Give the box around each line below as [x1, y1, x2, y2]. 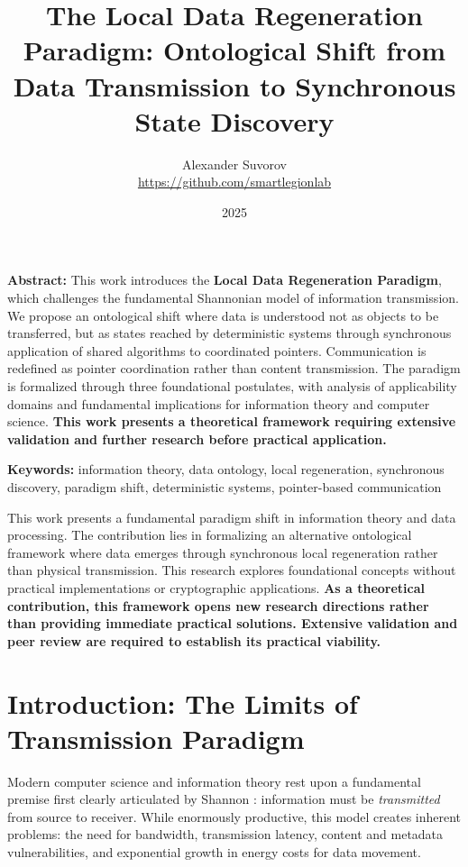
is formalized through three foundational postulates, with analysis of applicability [7, 377, 457, 396]
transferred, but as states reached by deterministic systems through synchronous [7, 324, 452, 342]
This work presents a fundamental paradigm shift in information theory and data [7, 507, 456, 526]
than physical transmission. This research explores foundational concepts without [7, 561, 456, 580]
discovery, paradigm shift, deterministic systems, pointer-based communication [7, 478, 442, 496]
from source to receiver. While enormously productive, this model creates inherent [7, 807, 462, 826]
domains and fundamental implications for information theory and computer [7, 394, 430, 413]
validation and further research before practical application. [7, 429, 387, 448]
